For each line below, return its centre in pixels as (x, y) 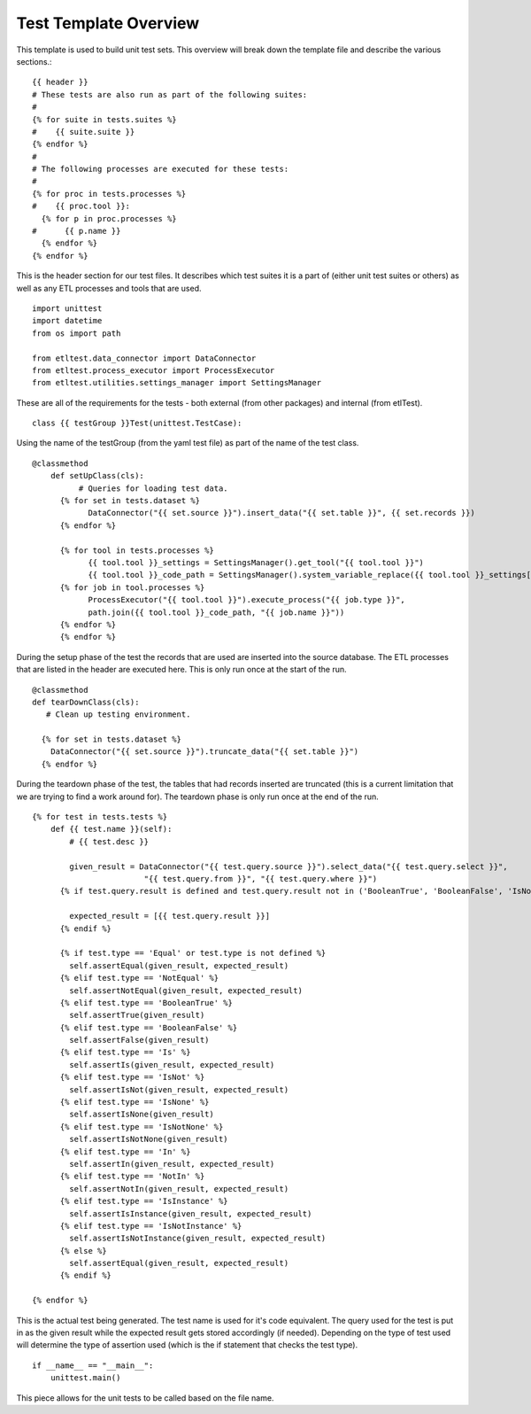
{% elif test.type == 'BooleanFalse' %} (149, 1027)
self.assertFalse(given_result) (139, 1040)
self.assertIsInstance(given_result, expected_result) (191, 1213)
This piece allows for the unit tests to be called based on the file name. (145, 1398)
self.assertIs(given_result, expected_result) (172, 1064)
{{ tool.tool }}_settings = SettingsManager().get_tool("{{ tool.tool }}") (256, 563)
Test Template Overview (108, 23)
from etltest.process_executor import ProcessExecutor (154, 370)
